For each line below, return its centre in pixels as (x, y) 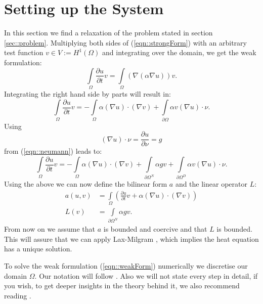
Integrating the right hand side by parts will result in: (87, 94)
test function (24, 52)
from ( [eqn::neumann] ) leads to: (53, 151)
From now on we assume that (50, 229)
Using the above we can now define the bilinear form (86, 184)
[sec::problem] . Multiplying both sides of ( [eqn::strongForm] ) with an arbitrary (125, 42)
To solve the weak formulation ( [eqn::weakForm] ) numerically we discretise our (126, 265)
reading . (18, 295)
